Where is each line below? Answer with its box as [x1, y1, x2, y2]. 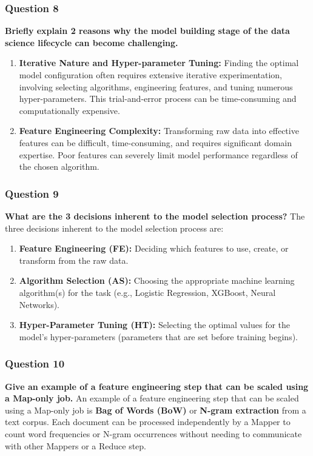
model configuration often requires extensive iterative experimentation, [19, 69, 282, 81]
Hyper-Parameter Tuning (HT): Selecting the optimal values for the [19, 318, 291, 331]
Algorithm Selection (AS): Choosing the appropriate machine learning [19, 274, 295, 287]
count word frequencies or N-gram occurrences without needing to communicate [5, 427, 302, 440]
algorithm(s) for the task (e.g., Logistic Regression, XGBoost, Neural [19, 286, 276, 298]
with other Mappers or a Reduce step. [5, 439, 147, 452]
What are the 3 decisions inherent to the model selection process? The [5, 209, 305, 222]
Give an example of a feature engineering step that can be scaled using [5, 380, 309, 392]
